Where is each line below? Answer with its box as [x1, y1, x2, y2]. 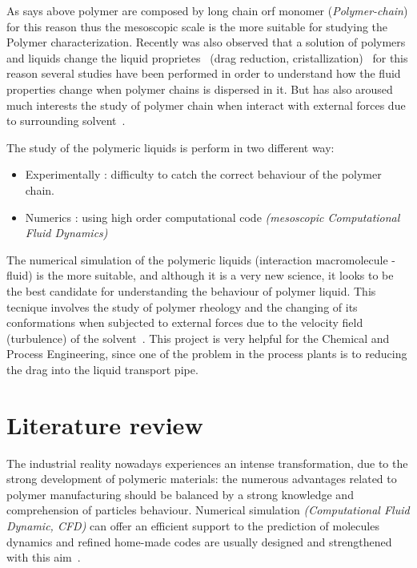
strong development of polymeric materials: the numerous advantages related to [6, 470, 397, 487]
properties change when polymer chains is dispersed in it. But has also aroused [6, 80, 393, 97]
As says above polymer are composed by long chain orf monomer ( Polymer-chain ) [6, 2, 408, 18]
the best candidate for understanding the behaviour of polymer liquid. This [6, 282, 376, 299]
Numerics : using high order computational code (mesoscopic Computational [25, 208, 400, 225]
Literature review [6, 408, 203, 441]
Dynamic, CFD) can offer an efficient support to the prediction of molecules [6, 517, 379, 534]
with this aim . [6, 549, 81, 566]
